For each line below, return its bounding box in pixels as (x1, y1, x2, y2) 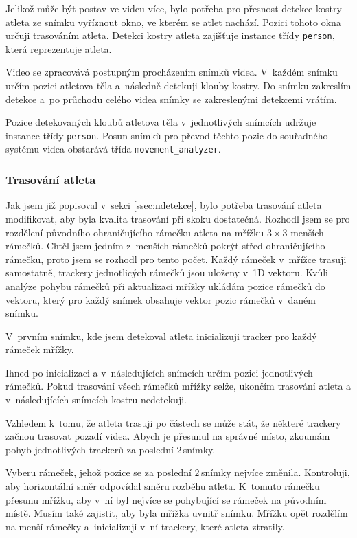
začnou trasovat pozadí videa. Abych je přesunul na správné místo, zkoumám (5, 429, 330, 443)
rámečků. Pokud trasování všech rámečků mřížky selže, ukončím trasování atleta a (5, 379, 352, 393)
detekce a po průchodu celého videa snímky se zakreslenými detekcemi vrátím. (5, 91, 337, 106)
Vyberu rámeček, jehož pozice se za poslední (5, 465, 192, 480)
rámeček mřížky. (5, 342, 74, 357)
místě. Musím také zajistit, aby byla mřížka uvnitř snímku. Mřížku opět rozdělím (5, 506, 348, 520)
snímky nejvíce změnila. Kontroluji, (200, 465, 350, 480)
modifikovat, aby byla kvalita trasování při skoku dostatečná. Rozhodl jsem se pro (5, 211, 350, 225)
